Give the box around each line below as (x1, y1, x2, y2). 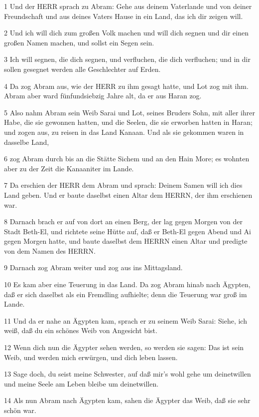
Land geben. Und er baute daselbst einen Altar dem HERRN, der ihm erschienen (4, 189, 253, 200)
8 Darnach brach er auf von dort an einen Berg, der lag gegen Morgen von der (4, 216, 243, 227)
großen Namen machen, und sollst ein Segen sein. (4, 37, 154, 47)
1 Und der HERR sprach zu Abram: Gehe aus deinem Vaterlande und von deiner (4, 1, 252, 11)
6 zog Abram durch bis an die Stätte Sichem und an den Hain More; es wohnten (4, 153, 250, 164)
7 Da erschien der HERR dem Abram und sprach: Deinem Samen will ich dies (4, 180, 243, 190)
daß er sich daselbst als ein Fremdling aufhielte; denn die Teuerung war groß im (4, 289, 247, 299)
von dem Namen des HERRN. (4, 245, 96, 256)
